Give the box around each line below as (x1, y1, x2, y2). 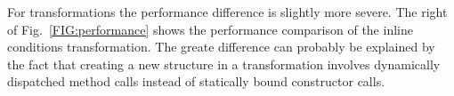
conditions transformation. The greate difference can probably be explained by (7, 37, 435, 56)
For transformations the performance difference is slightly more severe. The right (7, 3, 448, 20)
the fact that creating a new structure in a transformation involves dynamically (7, 54, 441, 73)
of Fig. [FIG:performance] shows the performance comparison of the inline (7, 20, 413, 38)
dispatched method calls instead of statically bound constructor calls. (7, 72, 385, 91)
